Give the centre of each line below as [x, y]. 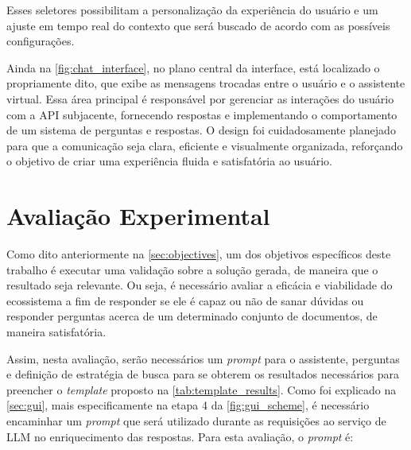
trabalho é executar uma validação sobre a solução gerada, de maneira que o [192, 269]
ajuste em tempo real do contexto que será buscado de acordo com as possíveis [198, 25]
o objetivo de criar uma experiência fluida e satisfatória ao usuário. [169, 161]
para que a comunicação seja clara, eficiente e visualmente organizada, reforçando [205, 145]
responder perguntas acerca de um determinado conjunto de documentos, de [192, 316]
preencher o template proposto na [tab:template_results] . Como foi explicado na [202, 389]
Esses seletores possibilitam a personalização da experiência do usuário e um [192, 10]
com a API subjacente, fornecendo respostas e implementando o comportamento [202, 114]
